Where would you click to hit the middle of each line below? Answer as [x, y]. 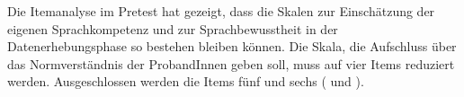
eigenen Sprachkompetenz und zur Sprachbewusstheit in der [173, 28]
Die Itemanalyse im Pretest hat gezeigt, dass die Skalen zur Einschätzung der [221, 11]
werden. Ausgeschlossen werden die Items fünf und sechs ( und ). [186, 81]
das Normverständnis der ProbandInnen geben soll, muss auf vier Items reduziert [231, 63]
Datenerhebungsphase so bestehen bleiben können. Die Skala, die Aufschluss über [232, 46]
